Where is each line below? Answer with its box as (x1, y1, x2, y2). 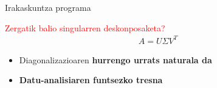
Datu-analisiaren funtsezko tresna (19, 74, 163, 86)
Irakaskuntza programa (5, 1, 91, 13)
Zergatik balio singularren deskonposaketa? (5, 21, 165, 34)
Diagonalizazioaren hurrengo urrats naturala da (19, 53, 212, 66)
